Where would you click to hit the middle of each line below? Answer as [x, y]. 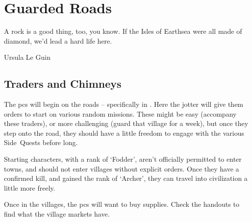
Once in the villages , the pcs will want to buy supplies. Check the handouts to [122, 204]
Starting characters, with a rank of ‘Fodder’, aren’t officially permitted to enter [123, 159]
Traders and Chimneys [63, 84]
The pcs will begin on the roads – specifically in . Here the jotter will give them [124, 104]
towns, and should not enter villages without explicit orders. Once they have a [122, 168]
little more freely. [30, 187]
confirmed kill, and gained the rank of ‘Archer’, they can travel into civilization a [126, 178]
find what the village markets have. [57, 214]
